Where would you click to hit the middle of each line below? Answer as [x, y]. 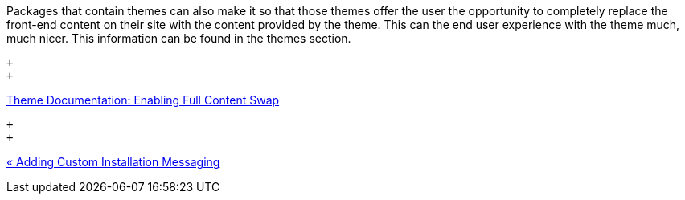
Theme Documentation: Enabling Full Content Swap [143, 100]
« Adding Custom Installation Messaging [113, 162]
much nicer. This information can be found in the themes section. [179, 38]
